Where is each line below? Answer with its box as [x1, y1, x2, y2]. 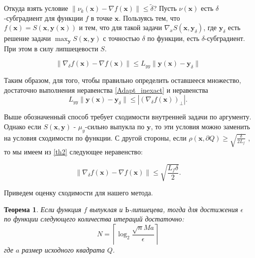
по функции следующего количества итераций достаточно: [4, 214, 184, 224]
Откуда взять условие [4, 3, 68, 13]
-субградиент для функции [4, 12, 83, 23]
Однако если [4, 121, 41, 132]
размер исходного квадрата [22, 245, 105, 255]
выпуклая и [89, 204, 123, 214]
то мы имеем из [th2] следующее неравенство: [4, 147, 143, 157]
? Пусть [153, 3, 177, 13]
